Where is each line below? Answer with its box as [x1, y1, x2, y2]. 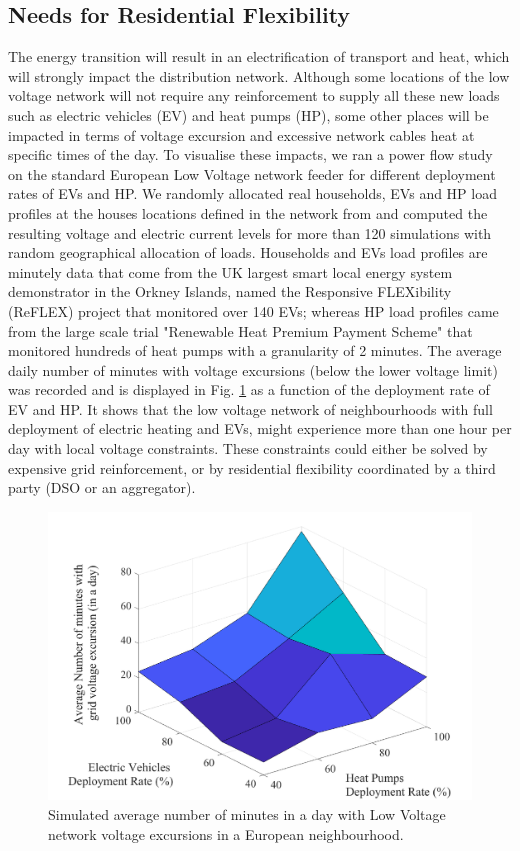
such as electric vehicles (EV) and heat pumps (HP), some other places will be [8, 104, 489, 125]
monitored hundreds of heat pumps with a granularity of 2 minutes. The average [8, 340, 502, 361]
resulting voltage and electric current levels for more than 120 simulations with [8, 222, 492, 243]
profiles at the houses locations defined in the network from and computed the [8, 202, 488, 223]
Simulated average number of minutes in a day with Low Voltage [48, 804, 446, 825]
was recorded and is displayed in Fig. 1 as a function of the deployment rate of [8, 379, 490, 400]
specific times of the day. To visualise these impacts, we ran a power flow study [8, 144, 493, 165]
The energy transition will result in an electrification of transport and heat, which [8, 46, 510, 67]
